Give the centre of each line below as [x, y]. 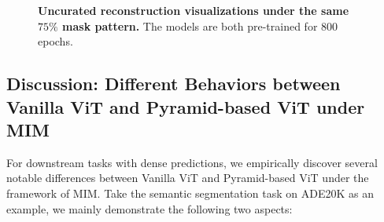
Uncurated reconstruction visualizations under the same [194, 10]
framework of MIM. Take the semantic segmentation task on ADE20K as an [190, 193]
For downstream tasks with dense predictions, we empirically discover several [192, 162]
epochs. [55, 41]
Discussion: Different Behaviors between [174, 84]
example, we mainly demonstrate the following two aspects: [150, 208]
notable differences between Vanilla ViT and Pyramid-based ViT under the [188, 178]
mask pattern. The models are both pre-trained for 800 [200, 25]
